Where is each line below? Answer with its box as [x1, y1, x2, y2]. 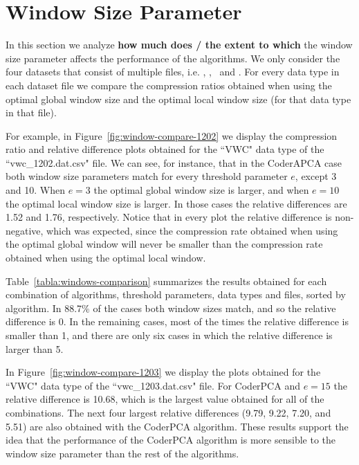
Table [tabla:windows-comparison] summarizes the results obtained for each [6, 273, 327, 288]
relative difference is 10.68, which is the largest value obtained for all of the [6, 392, 324, 406]
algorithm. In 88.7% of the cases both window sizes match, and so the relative [6, 300, 336, 315]
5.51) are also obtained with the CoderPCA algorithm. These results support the [6, 419, 349, 433]
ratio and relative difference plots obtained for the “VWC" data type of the [6, 142, 324, 156]
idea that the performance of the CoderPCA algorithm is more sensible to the [6, 432, 335, 447]
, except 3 [295, 169, 337, 183]
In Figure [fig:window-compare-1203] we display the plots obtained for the [6, 365, 321, 379]
